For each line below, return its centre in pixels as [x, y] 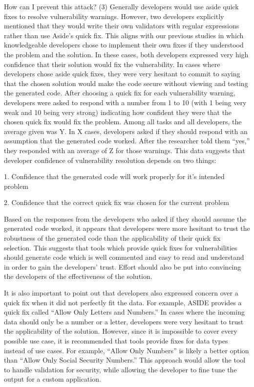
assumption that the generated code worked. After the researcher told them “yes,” [127, 141]
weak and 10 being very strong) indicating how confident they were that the [118, 112]
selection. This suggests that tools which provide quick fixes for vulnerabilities [121, 247]
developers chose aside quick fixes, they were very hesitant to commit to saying [122, 74]
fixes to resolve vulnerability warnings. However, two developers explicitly [114, 16]
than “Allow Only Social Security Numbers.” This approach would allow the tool [125, 360]
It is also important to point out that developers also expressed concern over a [121, 293]
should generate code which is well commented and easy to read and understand [124, 257]
